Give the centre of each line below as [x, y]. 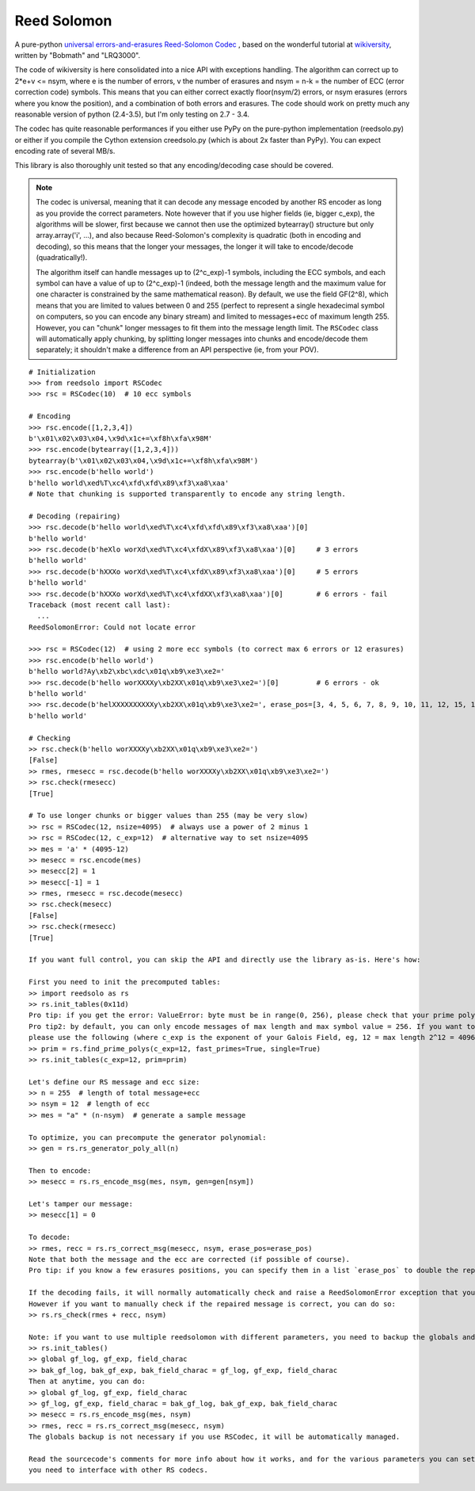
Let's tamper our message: [81, 1204]
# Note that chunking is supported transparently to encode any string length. [187, 494]
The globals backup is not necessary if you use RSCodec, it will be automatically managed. [215, 1437]
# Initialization [62, 372]
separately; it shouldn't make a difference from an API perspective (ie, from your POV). [177, 350]
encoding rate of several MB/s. [65, 151]
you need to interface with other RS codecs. [119, 1470]
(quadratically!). [62, 258]
